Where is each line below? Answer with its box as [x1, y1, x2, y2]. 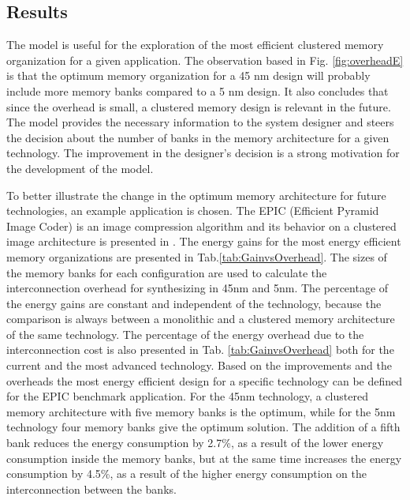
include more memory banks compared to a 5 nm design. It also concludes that [6, 82, 389, 99]
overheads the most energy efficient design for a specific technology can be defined [6, 372, 403, 389]
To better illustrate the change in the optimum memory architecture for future [6, 186, 386, 203]
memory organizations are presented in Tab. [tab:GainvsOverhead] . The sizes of [6, 248, 387, 265]
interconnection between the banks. [6, 480, 177, 497]
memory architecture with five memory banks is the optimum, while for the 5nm [6, 403, 396, 419]
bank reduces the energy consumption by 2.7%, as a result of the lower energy [6, 434, 384, 451]
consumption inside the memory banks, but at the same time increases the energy [6, 449, 402, 466]
